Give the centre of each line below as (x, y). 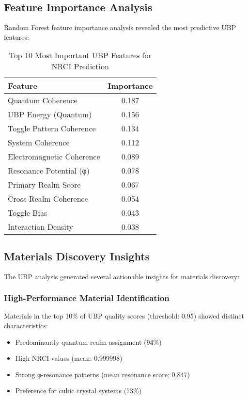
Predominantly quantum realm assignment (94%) (88, 342)
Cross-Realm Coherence (48, 199)
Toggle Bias (28, 213)
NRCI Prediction (80, 66)
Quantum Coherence (43, 100)
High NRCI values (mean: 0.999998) (69, 358)
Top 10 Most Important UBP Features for (80, 55)
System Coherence (39, 143)
